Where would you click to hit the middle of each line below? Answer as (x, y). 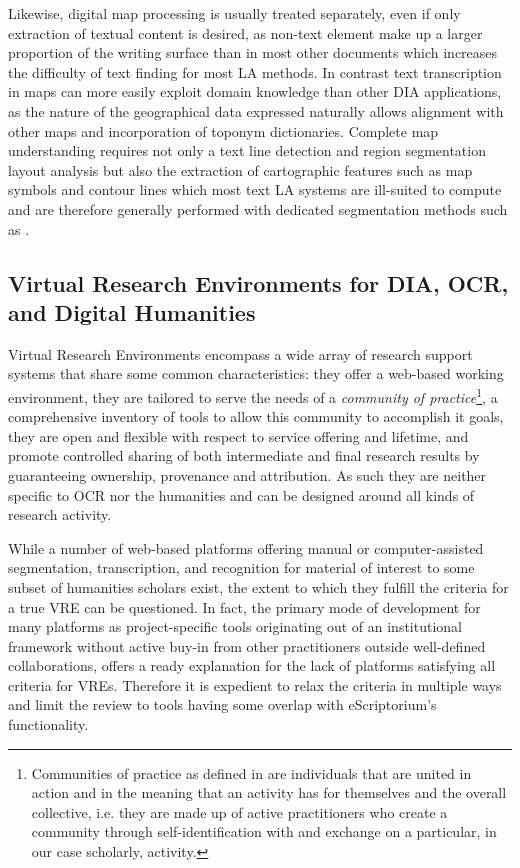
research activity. (60, 514)
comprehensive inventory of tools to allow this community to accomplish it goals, (256, 416)
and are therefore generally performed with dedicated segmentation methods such (258, 208)
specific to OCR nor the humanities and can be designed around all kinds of (241, 494)
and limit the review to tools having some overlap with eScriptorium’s (222, 704)
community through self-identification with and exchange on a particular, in (264, 831)
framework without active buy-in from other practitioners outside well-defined (247, 645)
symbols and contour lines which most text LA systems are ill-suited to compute (255, 189)
